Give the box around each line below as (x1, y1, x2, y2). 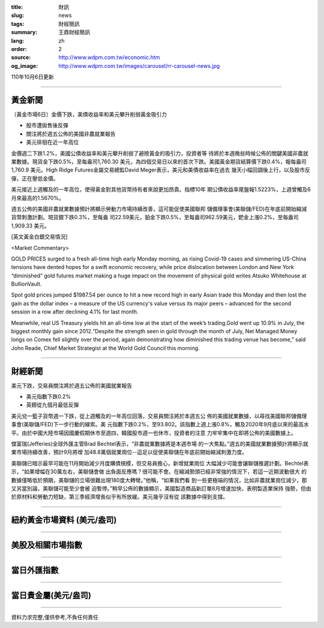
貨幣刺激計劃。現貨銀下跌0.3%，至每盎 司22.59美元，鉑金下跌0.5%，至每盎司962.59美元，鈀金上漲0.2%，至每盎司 (11, 214, 299, 221)
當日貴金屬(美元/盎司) (11, 590, 91, 600)
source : (11, 54, 31, 61)
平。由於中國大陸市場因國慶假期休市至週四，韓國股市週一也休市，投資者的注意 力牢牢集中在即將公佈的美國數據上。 (11, 429, 296, 436)
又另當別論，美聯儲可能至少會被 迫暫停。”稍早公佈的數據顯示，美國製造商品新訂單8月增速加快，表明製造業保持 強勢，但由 (11, 485, 311, 492)
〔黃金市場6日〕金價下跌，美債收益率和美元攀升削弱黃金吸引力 (11, 111, 167, 118)
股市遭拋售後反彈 (26, 122, 68, 129)
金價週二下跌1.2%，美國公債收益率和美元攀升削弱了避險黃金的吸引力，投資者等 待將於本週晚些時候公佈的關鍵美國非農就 (11, 149, 308, 157)
